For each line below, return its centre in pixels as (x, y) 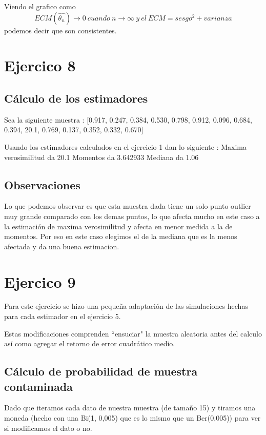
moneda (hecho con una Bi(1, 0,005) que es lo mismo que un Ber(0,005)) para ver (132, 418)
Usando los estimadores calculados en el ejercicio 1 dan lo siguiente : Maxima (125, 146)
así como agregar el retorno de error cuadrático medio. (90, 343)
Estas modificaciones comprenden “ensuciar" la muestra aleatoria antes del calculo (133, 333)
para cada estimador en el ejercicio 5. (63, 316)
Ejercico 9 (40, 281)
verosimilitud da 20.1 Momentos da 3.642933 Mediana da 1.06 (101, 157)
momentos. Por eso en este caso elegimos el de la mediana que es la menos (121, 236)
